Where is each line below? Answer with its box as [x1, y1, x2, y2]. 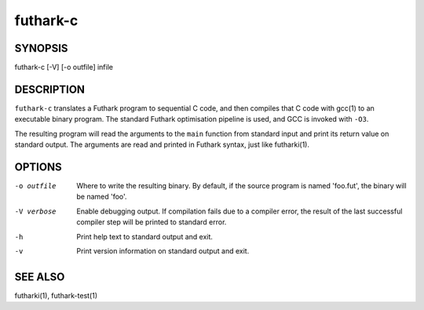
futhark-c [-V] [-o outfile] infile [14, 63, 114, 72]
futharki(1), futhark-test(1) [14, 290, 98, 300]
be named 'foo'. [76, 192, 127, 202]
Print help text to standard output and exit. [76, 232, 214, 241]
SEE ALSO [14, 270, 65, 283]
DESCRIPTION [14, 82, 86, 96]
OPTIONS [14, 160, 62, 173]
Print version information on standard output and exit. [76, 246, 250, 255]
